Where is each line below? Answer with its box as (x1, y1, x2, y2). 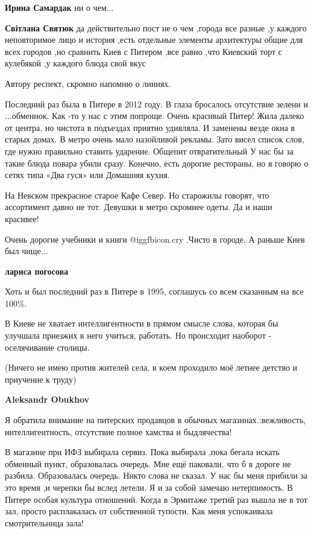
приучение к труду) (5, 372, 77, 385)
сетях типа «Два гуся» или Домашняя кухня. (5, 168, 170, 181)
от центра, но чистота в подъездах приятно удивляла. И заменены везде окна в (5, 121, 295, 133)
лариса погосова (5, 264, 68, 277)
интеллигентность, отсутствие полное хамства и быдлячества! (5, 425, 232, 438)
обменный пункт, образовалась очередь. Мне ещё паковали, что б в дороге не (5, 457, 291, 470)
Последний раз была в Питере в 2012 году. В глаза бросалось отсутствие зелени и (5, 97, 308, 110)
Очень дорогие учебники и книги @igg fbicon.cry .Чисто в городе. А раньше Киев (5, 232, 305, 245)
